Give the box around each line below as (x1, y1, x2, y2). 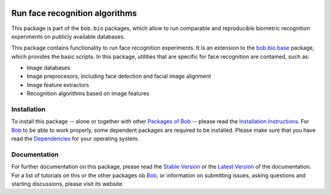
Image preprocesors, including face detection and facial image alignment (26, 72, 211, 80)
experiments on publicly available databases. (11, 32, 126, 40)
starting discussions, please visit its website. (11, 180, 124, 188)
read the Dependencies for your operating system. (11, 135, 139, 142)
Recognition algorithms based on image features (26, 90, 150, 97)
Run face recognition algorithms (11, 8, 137, 18)
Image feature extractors (26, 81, 89, 88)
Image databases (26, 64, 70, 72)
